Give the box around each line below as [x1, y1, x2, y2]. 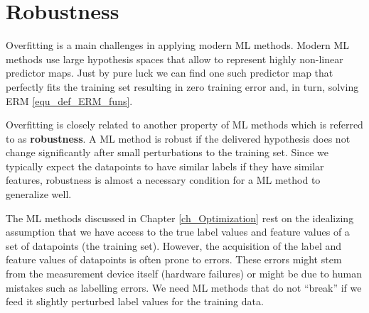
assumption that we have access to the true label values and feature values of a [6, 224, 350, 239]
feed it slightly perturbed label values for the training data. [6, 294, 264, 309]
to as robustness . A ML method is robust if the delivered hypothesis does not [6, 131, 351, 145]
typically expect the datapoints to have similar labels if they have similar [6, 158, 324, 173]
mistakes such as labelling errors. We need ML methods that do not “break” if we [6, 280, 362, 295]
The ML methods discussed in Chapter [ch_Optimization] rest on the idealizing [6, 210, 354, 225]
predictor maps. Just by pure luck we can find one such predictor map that [6, 65, 333, 80]
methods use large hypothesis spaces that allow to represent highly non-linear [6, 51, 343, 66]
